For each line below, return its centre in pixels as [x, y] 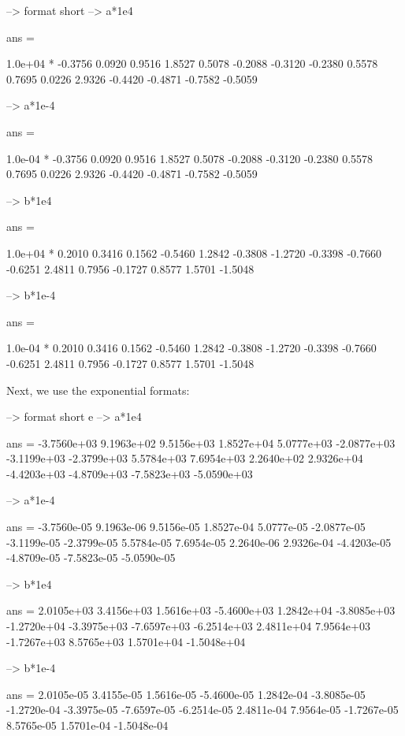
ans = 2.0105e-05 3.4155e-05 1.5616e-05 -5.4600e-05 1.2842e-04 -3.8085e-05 [186, 694]
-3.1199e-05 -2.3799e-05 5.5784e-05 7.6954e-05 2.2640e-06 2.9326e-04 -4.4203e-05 [199, 542]
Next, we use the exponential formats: [98, 390]
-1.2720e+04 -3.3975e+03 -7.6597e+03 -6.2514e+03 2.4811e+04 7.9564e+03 [188, 626]
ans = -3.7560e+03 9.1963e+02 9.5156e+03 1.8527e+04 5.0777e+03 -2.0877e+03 [201, 442]
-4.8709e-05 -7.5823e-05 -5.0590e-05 [91, 558]
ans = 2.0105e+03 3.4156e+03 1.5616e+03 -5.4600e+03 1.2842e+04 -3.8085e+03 [201, 610]
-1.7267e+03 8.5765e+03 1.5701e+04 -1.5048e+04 [126, 641]
